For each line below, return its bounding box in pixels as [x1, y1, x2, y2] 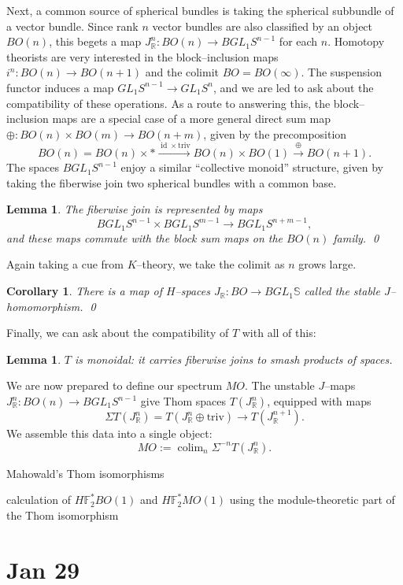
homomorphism [6, 298, 80, 314]
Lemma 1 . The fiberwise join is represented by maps [6, 201, 263, 217]
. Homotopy [327, 33, 385, 50]
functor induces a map [6, 79, 114, 95]
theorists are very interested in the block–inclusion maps [6, 48, 279, 65]
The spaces [6, 159, 60, 176]
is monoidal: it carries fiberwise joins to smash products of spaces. [74, 350, 393, 367]
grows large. [298, 256, 357, 272]
